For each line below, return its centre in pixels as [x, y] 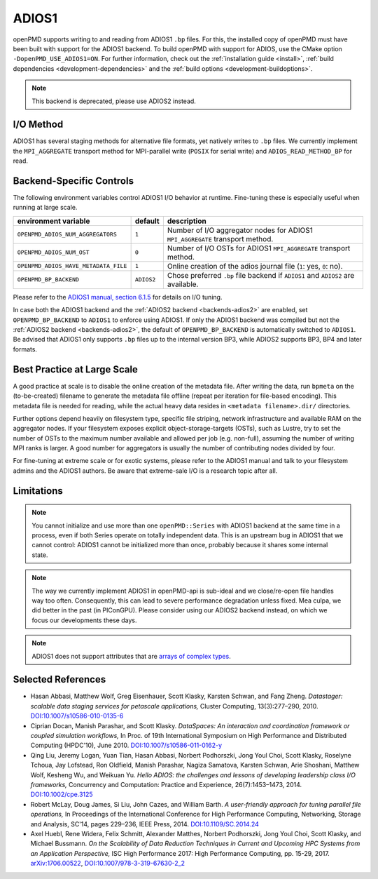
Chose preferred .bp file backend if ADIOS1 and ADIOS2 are [261, 275]
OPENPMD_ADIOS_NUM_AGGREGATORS [67, 235]
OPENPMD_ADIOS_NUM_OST [54, 253]
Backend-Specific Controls [73, 181]
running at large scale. [45, 208]
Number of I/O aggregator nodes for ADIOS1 [240, 230]
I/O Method [38, 125]
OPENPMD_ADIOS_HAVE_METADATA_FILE [72, 266]
